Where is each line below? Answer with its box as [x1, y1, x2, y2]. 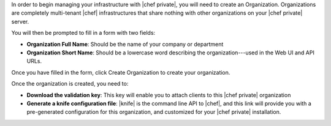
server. [11, 18, 29, 25]
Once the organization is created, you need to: [11, 80, 129, 87]
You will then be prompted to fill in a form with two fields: [11, 29, 156, 37]
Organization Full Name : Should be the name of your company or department [26, 40, 224, 48]
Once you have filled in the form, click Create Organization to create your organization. [11, 69, 230, 76]
